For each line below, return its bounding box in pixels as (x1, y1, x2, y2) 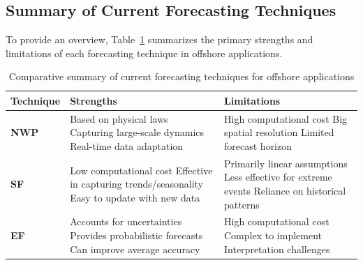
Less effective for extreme (224, 169, 332, 184)
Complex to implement (224, 228, 323, 243)
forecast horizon (224, 139, 292, 153)
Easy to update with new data (70, 190, 200, 204)
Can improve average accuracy (70, 241, 200, 256)
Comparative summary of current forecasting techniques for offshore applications (8, 69, 355, 84)
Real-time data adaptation (70, 139, 184, 153)
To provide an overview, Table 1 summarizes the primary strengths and (6, 32, 313, 47)
